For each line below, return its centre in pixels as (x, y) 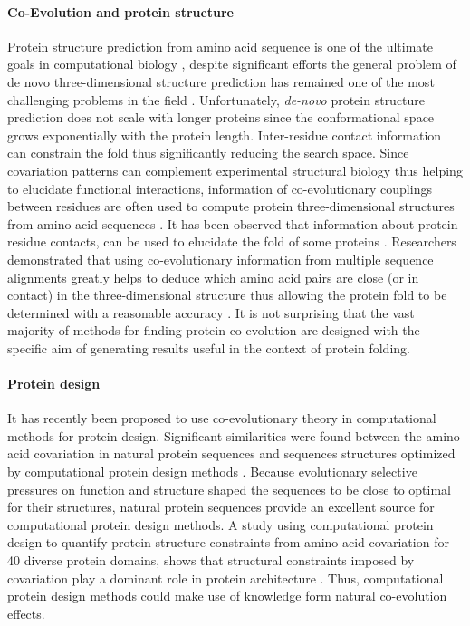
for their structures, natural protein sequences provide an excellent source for (221, 507)
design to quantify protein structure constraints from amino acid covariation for (228, 542)
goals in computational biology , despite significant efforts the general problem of (232, 64)
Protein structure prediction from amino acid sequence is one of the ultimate (221, 46)
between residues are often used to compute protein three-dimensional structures (231, 206)
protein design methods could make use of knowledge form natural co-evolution (227, 596)
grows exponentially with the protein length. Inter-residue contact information (225, 135)
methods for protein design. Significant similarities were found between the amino (234, 435)
